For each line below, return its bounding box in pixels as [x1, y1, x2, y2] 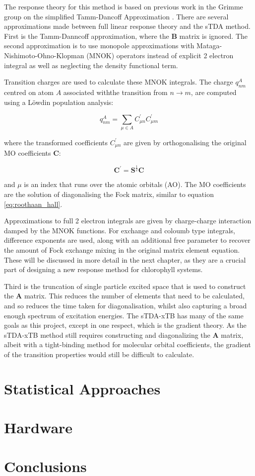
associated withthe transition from [63, 87, 168, 97]
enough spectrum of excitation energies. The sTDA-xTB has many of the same [4, 310, 244, 320]
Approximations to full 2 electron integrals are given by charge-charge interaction [4, 215, 252, 226]
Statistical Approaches [4, 378, 161, 398]
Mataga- [196, 40, 222, 51]
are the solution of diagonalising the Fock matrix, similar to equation [4, 189, 214, 199]
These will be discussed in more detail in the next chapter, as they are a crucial [4, 254, 246, 265]
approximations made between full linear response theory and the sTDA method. [4, 21, 251, 31]
